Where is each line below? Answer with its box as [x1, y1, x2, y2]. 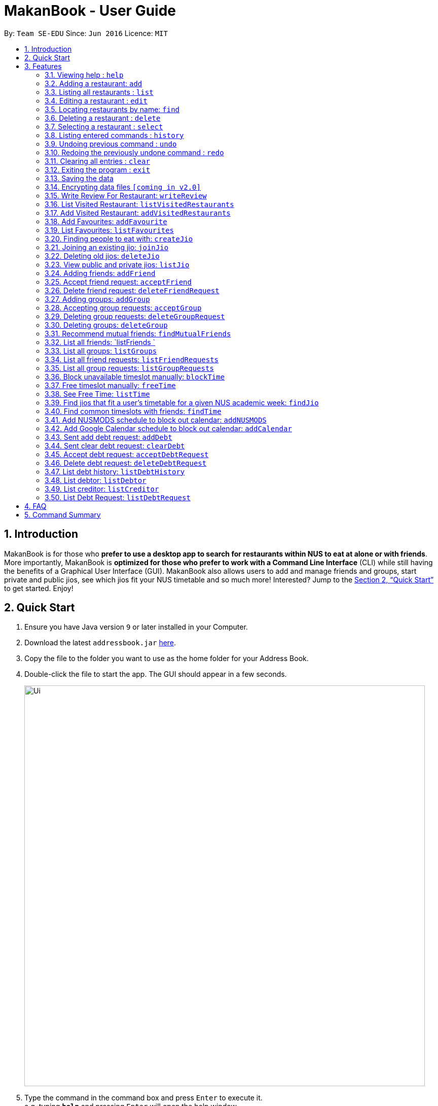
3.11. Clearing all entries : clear [45, 156, 150, 165]
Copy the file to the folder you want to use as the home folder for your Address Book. [24, 654, 309, 663]
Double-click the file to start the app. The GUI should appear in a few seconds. [24, 670, 287, 679]
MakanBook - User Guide [4, 2, 176, 19]
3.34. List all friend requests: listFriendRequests [45, 355, 219, 364]
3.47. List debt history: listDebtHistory [45, 467, 185, 476]
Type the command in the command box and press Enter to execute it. [24, 1093, 263, 1102]
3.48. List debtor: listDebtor [45, 475, 147, 485]
